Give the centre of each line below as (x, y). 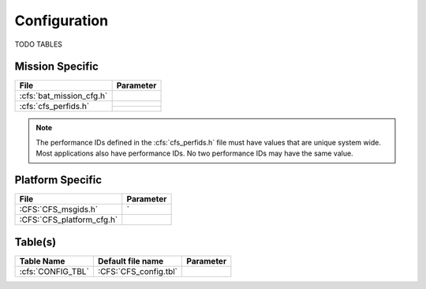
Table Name (42, 261)
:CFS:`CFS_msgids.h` (59, 209)
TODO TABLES (39, 44)
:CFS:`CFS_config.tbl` (137, 271)
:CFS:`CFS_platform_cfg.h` (69, 220)
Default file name (131, 261)
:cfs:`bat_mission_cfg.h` (64, 96)
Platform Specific (58, 180)
